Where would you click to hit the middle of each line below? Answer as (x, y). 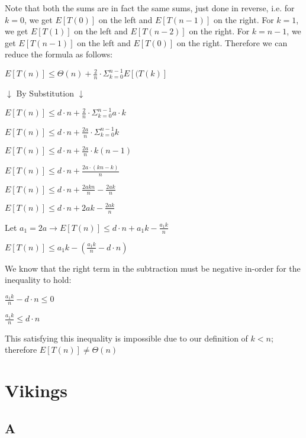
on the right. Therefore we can (232, 42)
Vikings (36, 390)
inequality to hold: (38, 280)
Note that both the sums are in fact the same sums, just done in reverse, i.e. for (150, 8)
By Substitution (45, 93)
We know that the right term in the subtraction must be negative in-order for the (153, 268)
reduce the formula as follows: (59, 54)
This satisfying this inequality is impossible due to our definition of (126, 338)
